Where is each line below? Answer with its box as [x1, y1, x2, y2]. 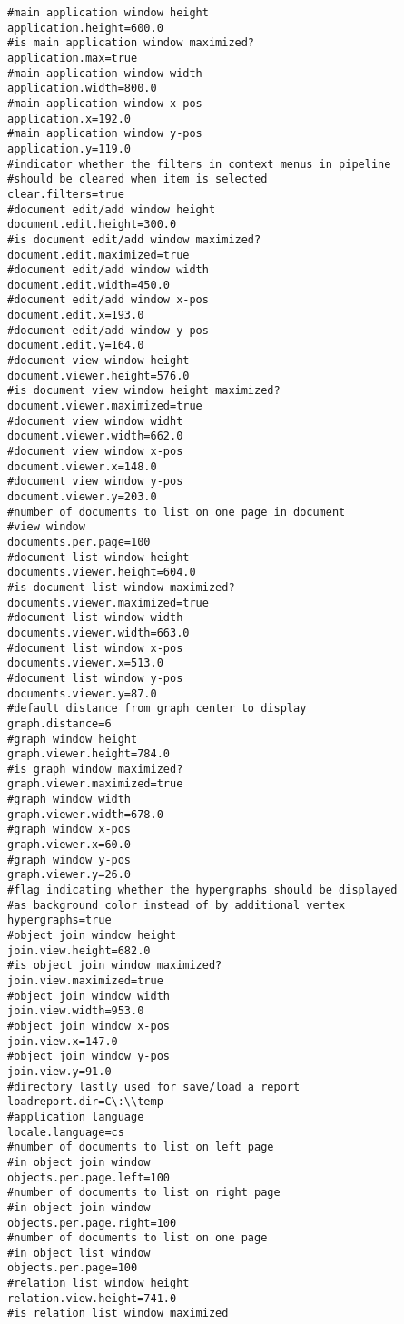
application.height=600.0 [7, 21, 163, 35]
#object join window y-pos [7, 1050, 170, 1063]
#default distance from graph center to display [7, 702, 307, 716]
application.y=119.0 [7, 142, 132, 155]
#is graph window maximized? [7, 762, 183, 776]
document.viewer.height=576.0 [7, 369, 190, 382]
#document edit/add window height [7, 203, 216, 216]
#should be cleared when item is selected [7, 173, 268, 186]
